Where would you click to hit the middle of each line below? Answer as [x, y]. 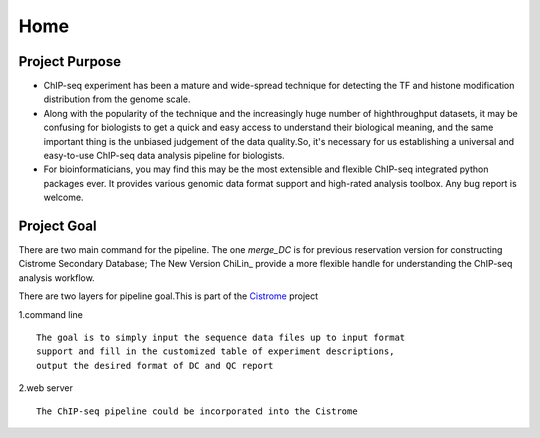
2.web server [46, 388]
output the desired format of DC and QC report [155, 365]
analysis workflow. [56, 277]
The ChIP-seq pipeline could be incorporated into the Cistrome [197, 411]
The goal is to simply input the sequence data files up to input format [221, 338]
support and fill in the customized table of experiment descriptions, [215, 351]
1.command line [51, 314]
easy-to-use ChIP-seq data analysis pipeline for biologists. [164, 156]
